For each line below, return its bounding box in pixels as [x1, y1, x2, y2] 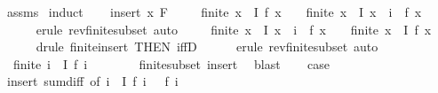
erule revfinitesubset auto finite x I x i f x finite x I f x [36, 19, 432, 38]
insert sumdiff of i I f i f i [6, 72, 179, 90]
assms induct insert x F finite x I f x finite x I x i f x [6, 3, 422, 20]
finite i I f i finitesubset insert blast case [12, 54, 330, 73]
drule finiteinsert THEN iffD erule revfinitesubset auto [36, 37, 378, 56]
